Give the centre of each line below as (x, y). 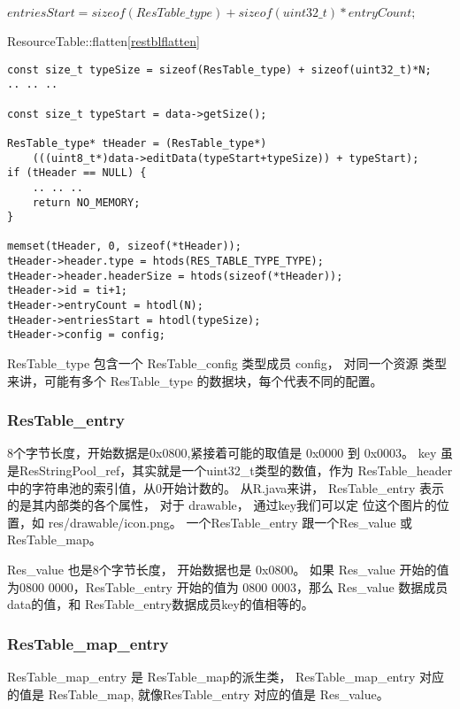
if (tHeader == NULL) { (77, 173)
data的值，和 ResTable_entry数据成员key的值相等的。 (161, 604)
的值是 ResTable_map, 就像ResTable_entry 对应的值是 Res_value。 (198, 694)
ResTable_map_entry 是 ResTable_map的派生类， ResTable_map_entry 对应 (226, 677)
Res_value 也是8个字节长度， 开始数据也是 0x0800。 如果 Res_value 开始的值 (228, 570)
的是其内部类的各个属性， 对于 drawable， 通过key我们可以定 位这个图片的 (222, 505)
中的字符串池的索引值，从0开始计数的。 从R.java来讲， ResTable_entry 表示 (226, 487)
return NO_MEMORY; (86, 202)
